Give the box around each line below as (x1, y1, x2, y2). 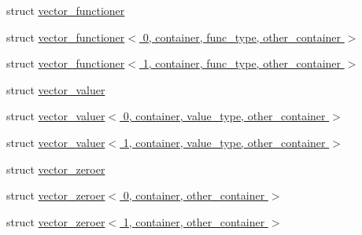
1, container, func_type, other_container (142, 55, 342, 72)
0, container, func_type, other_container (142, 28, 342, 45)
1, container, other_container (123, 213, 265, 229)
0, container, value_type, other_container (123, 108, 326, 124)
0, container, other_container (123, 187, 265, 204)
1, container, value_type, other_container (123, 134, 326, 150)
